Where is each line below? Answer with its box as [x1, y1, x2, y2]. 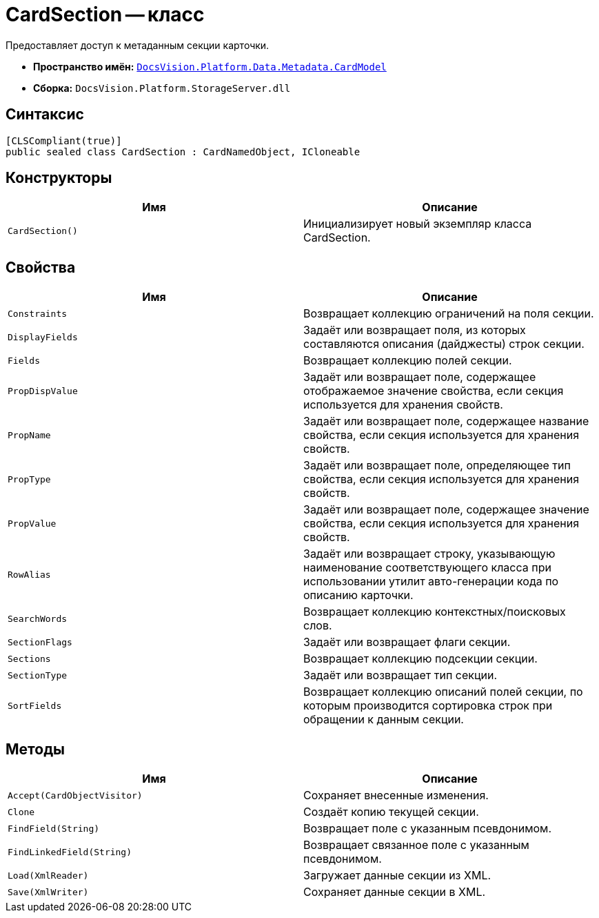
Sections [8, 653, 51, 664]
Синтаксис [6, 106, 84, 124]
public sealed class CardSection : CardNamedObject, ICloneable [6, 146, 361, 157]
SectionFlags [8, 636, 72, 647]
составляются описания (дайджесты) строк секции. [303, 337, 585, 351]
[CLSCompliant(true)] [6, 135, 122, 146]
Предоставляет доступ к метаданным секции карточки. [6, 39, 270, 51]
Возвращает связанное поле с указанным [303, 838, 529, 852]
